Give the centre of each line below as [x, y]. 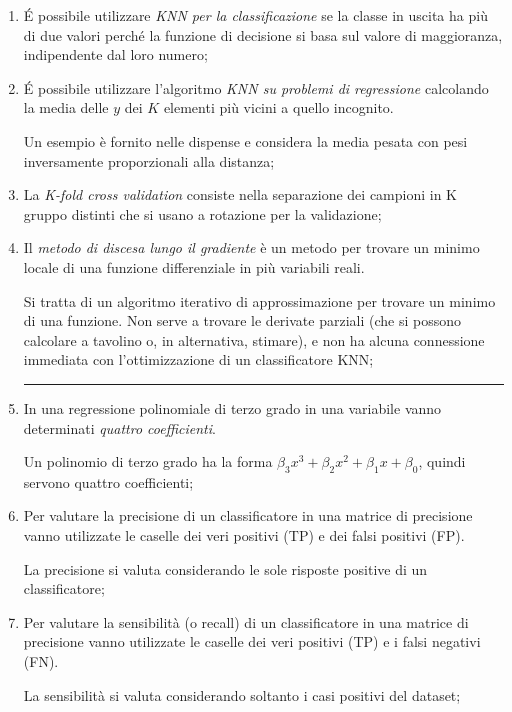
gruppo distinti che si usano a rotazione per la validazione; [202, 213]
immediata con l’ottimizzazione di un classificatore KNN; [198, 359]
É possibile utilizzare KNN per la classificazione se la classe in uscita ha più [255, 15]
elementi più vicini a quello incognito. [278, 107]
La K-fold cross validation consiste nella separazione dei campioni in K [240, 194]
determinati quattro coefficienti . [119, 427]
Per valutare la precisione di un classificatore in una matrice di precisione [248, 515]
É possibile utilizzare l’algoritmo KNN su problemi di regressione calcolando [256, 87]
